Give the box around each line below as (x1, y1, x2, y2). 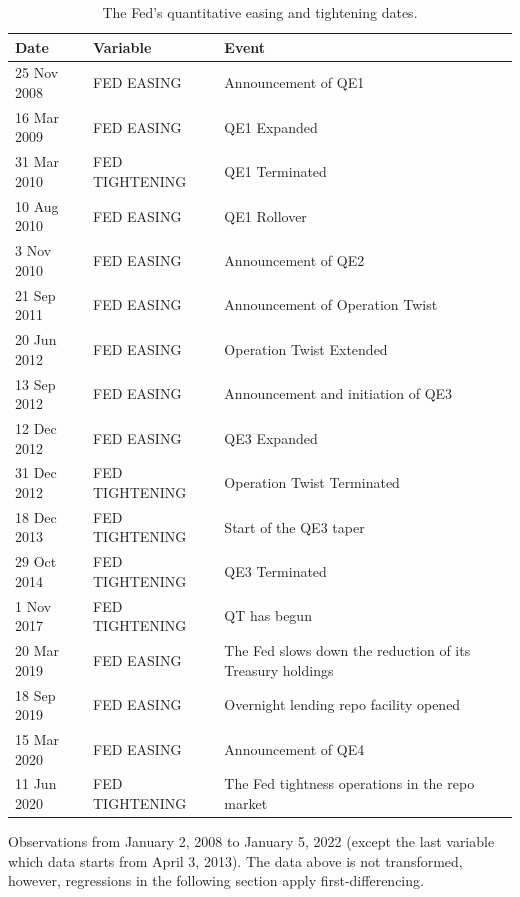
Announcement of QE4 (224, 738, 365, 759)
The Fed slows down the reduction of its (224, 640, 471, 661)
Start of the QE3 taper (224, 516, 365, 537)
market (224, 793, 268, 814)
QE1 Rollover (224, 205, 307, 226)
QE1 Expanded (224, 116, 318, 137)
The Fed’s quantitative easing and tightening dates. (102, 2, 418, 22)
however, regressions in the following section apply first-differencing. (8, 870, 424, 891)
